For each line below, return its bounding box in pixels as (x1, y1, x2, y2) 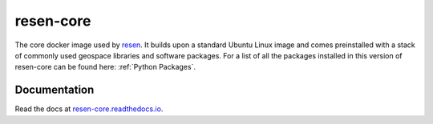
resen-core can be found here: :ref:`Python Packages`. (14, 62, 196, 72)
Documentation (14, 83, 95, 97)
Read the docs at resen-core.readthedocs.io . (14, 104, 164, 114)
